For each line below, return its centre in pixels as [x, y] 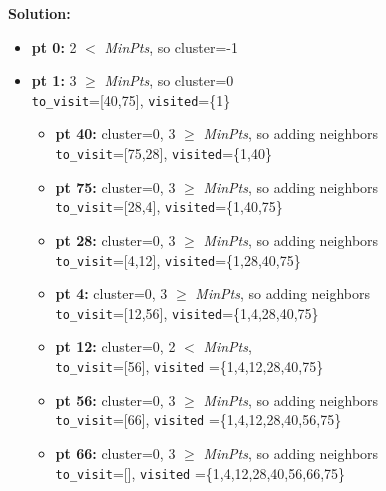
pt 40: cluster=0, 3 [115, 133]
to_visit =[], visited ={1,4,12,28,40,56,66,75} [200, 472]
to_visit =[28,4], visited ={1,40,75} [169, 206]
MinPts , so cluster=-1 [171, 46]
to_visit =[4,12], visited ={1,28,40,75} [178, 259]
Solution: [39, 13]
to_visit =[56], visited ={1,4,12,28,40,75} [189, 366]
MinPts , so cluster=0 [169, 80]
